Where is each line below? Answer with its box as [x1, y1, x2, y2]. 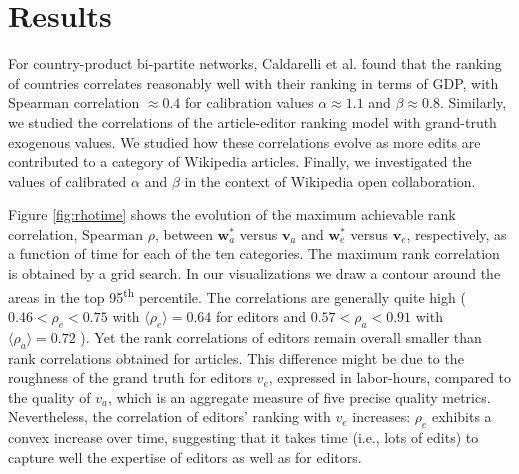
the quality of [8, 386, 91, 407]
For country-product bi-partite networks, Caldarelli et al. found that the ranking [8, 53, 502, 74]
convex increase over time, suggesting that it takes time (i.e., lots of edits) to [8, 427, 479, 448]
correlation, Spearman [8, 223, 144, 244]
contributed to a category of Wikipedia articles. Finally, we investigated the [8, 151, 472, 172]
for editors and [216, 305, 307, 326]
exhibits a [431, 406, 492, 427]
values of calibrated [8, 170, 127, 191]
